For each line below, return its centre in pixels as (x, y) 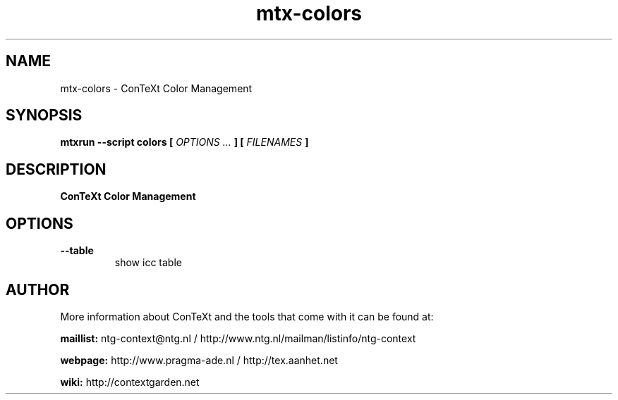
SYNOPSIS (44, 115)
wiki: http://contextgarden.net (130, 382)
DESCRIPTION (56, 169)
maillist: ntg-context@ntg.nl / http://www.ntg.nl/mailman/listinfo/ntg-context (238, 338)
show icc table (148, 263)
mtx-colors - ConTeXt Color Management (156, 88)
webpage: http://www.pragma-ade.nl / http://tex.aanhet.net (199, 360)
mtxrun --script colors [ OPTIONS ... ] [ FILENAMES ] (184, 142)
